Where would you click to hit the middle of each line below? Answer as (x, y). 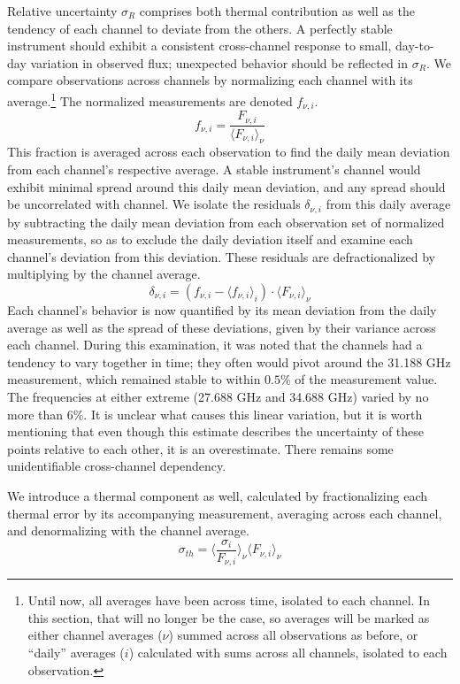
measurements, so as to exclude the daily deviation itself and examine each (210, 239)
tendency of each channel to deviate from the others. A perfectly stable (200, 28)
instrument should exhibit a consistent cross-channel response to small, (199, 46)
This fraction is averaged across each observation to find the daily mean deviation (229, 152)
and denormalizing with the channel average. (128, 530)
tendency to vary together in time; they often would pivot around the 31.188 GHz (229, 361)
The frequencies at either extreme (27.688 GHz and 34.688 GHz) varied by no (218, 396)
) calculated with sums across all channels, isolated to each (288, 652)
